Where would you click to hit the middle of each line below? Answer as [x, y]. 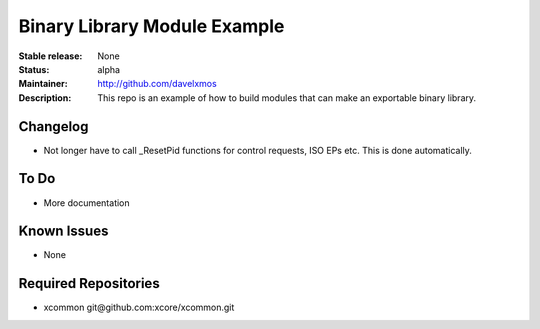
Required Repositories [89, 283]
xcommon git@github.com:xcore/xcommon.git [139, 307]
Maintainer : [43, 84]
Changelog [53, 126]
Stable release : [50, 56]
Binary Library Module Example [151, 26]
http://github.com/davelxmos [157, 84]
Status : [34, 69]
